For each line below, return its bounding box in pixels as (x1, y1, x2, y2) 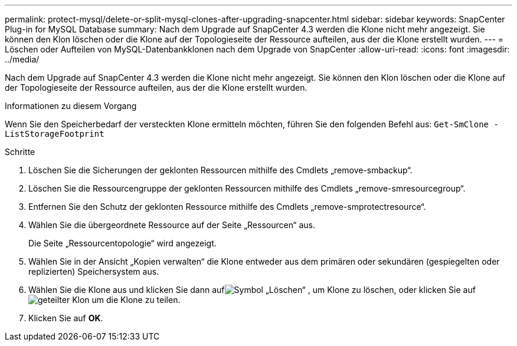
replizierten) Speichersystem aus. (28, 266, 159, 276)
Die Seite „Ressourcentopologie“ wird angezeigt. (28, 238, 217, 248)
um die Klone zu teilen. (91, 295, 181, 305)
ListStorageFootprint (5, 129, 104, 139)
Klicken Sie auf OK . (28, 313, 103, 323)
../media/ (5, 54, 40, 64)
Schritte (5, 147, 35, 157)
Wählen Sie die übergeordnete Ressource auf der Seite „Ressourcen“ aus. (28, 220, 315, 230)
